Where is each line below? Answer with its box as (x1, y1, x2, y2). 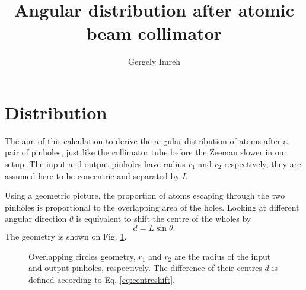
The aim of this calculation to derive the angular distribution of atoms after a (5, 134, 288, 146)
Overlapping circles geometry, (28, 250, 136, 262)
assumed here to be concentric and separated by (5, 169, 180, 181)
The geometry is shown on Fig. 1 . (5, 230, 127, 242)
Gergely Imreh (128, 55, 181, 68)
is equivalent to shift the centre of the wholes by (76, 212, 251, 225)
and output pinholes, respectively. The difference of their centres (28, 262, 262, 274)
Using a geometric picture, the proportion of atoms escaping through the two (5, 189, 285, 202)
